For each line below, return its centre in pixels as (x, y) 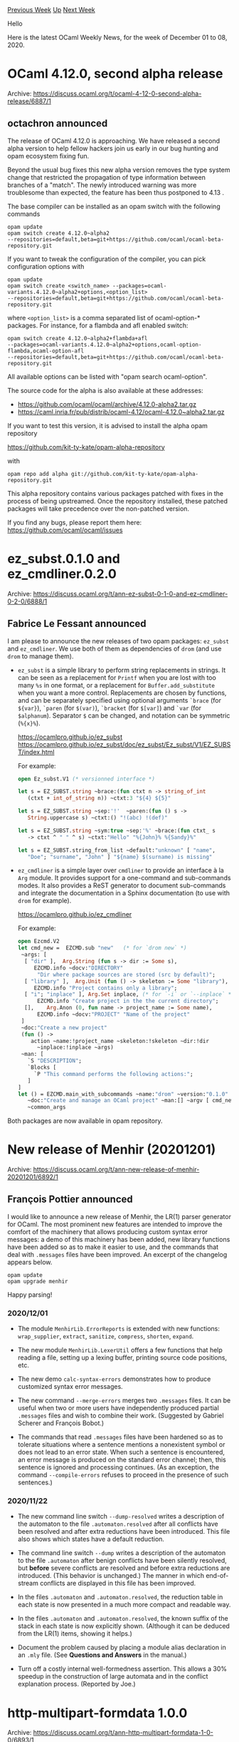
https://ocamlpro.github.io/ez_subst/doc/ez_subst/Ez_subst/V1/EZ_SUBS (124, 744)
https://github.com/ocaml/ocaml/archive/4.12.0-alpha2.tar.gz (107, 404)
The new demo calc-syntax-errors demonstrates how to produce (114, 1379)
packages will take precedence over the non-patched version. (99, 509)
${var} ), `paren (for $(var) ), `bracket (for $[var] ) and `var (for (109, 708)
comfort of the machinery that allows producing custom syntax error (108, 1231)
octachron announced (58, 124)
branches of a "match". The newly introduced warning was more (102, 185)
